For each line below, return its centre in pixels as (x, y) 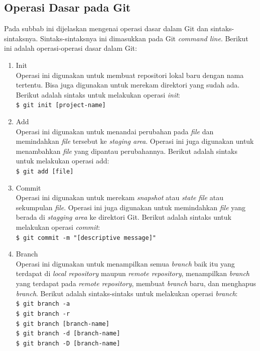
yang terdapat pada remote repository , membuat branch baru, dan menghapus (136, 283)
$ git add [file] (45, 171)
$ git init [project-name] (61, 105)
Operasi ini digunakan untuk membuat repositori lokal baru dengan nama (130, 75)
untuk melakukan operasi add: (62, 161)
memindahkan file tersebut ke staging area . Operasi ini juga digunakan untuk (135, 141)
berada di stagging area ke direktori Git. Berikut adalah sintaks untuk (123, 217)
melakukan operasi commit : (58, 227)
